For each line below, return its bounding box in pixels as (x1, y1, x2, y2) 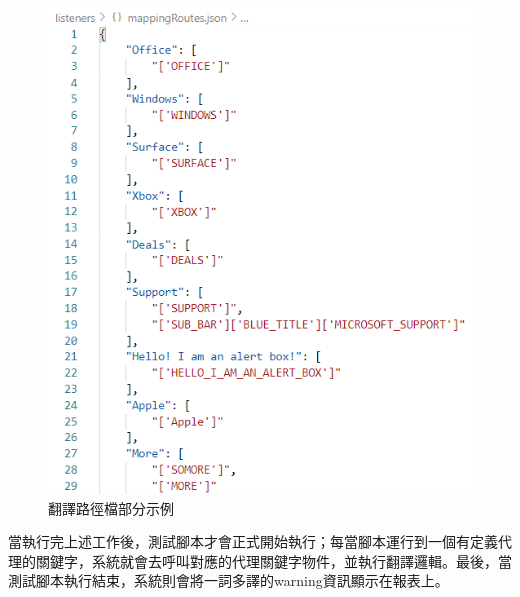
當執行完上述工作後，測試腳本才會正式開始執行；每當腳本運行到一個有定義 (8, 531, 498, 552)
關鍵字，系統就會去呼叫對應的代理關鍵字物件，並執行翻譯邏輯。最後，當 (35, 550, 512, 571)
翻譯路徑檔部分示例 (48, 497, 174, 518)
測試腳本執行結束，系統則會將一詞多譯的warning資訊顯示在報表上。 (8, 570, 449, 591)
